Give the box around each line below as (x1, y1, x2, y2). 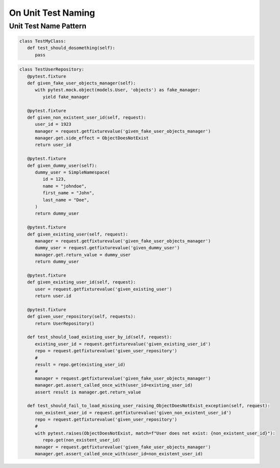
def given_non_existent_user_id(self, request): (27, 114, 147, 120)
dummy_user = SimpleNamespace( (35, 170, 110, 175)
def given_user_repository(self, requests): (27, 314, 136, 319)
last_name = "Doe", (42, 197, 90, 203)
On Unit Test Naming (9, 7, 95, 18)
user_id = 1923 (35, 122, 72, 127)
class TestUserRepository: (19, 67, 84, 72)
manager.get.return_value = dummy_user (35, 252, 131, 258)
